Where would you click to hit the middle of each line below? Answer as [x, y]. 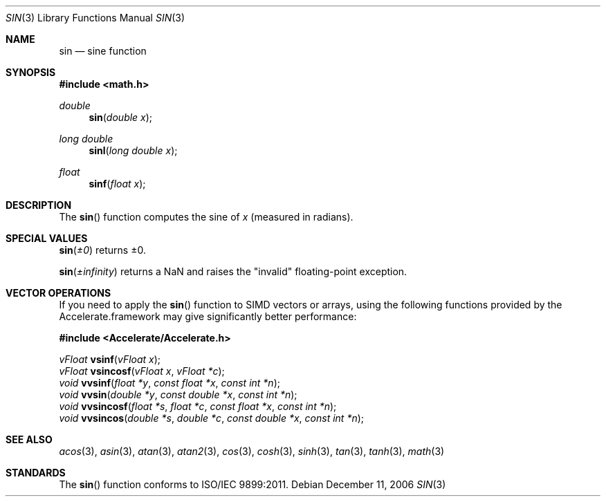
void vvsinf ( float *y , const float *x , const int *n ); [169, 383]
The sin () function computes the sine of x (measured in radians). [206, 217]
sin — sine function [103, 51]
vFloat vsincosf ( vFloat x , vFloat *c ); [142, 371]
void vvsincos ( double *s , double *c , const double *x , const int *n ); [212, 418]
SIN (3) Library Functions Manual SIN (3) [95, 18]
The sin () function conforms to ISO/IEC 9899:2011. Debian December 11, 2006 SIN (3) [252, 484]
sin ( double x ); [121, 117]
